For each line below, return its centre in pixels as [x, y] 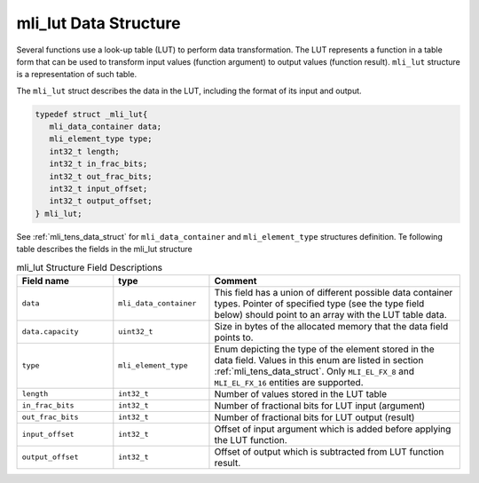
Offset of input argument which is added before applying [333, 429]
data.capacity [50, 332]
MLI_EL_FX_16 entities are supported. [289, 382]
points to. [234, 337]
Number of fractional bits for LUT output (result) [314, 417]
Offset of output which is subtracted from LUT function [329, 451]
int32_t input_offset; [98, 189]
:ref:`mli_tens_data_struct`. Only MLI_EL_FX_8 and [314, 371]
